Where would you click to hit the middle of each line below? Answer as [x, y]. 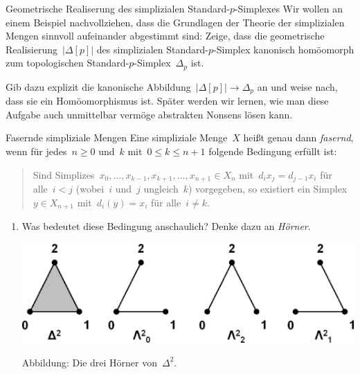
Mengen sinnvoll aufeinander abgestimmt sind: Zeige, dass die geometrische [165, 36]
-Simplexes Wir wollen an [288, 8]
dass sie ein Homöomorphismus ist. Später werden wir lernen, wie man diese [167, 101]
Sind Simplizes [64, 174]
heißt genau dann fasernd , [298, 137]
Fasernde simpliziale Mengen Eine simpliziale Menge [117, 137]
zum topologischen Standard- [67, 63]
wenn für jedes [36, 151]
